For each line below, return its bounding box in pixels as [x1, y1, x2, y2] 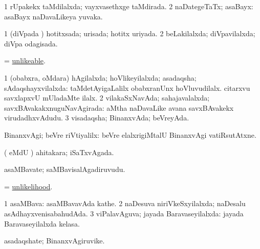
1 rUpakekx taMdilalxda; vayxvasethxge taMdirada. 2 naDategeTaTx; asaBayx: [4, 1, 253, 11]
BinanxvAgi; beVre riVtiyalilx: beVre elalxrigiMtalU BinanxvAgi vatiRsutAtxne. [4, 129, 256, 140]
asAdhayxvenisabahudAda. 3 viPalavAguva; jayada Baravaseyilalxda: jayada [4, 208, 244, 218]
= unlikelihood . [4, 181, 53, 191]
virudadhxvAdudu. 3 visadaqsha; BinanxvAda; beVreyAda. [4, 112, 189, 123]
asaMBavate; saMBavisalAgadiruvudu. [4, 164, 125, 175]
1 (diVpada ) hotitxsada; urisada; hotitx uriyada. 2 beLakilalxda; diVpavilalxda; [4, 28, 255, 39]
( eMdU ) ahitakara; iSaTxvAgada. [4, 146, 114, 157]
